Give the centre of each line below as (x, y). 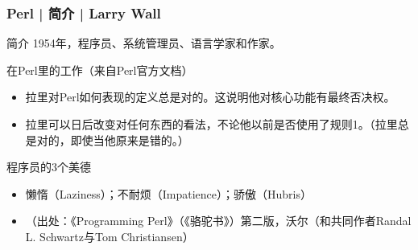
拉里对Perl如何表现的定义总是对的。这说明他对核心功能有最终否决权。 (210, 97)
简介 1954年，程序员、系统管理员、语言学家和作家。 (144, 43)
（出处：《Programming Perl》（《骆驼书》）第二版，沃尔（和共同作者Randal (218, 221)
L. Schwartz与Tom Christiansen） (110, 236)
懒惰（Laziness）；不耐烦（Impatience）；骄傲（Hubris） (168, 193)
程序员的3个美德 (49, 167)
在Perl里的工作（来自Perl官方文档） (100, 70)
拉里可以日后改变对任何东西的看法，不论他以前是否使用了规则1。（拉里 (211, 124)
